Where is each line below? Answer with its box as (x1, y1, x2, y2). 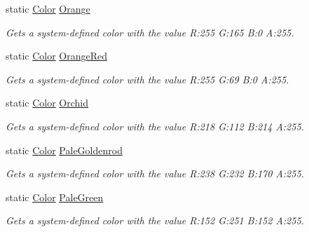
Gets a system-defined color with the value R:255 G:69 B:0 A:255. (6, 71, 289, 86)
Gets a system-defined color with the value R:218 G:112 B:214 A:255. (6, 118, 304, 133)
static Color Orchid (6, 95, 89, 110)
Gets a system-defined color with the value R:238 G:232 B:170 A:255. (6, 166, 304, 181)
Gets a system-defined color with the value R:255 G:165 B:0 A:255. (6, 25, 294, 39)
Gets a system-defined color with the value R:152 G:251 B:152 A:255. (6, 213, 304, 228)
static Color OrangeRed (6, 48, 108, 63)
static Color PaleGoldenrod (6, 142, 123, 157)
